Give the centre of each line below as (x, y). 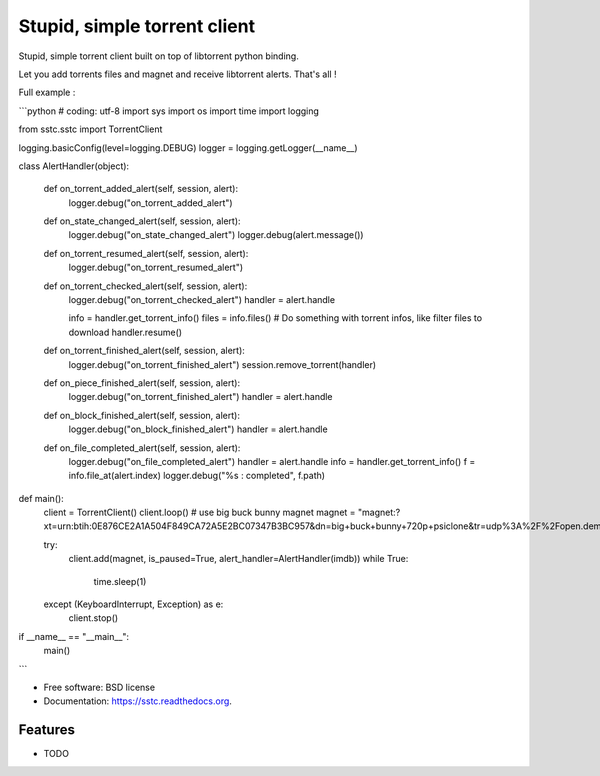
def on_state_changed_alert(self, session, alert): (142, 221)
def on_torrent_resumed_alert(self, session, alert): (146, 253)
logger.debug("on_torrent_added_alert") (151, 202)
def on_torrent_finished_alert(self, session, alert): (144, 351)
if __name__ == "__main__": (74, 636)
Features (46, 730)
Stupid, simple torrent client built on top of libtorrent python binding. (158, 56)
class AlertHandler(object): (74, 166)
